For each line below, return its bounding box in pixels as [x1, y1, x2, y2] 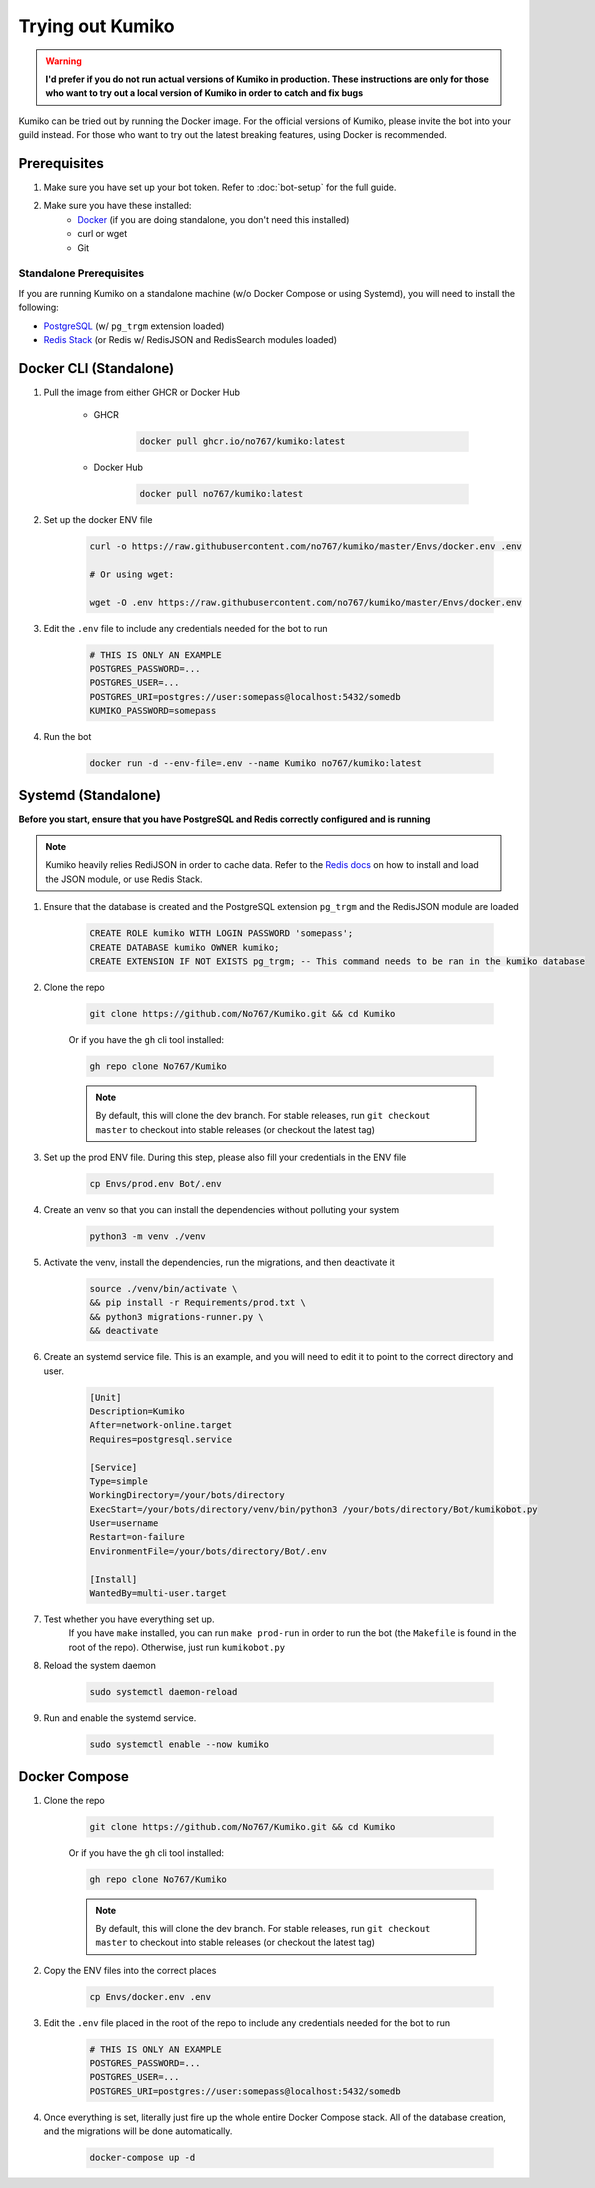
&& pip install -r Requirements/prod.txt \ [89, 1297, 307, 1309]
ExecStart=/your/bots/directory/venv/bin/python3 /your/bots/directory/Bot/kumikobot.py [89, 1503, 539, 1515]
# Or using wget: [89, 568, 175, 580]
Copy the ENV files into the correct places [43, 1964, 217, 1976]
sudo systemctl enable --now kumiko [89, 1739, 270, 1750]
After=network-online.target [89, 1420, 233, 1431]
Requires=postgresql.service [89, 1433, 233, 1445]
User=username [89, 1518, 159, 1529]
